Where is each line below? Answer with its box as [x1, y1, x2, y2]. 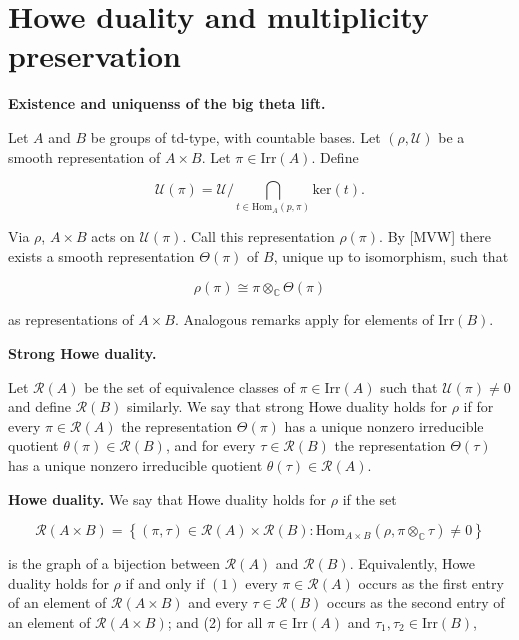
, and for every [165, 435, 256, 456]
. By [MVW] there [379, 226, 491, 247]
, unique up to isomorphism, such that [273, 246, 509, 267]
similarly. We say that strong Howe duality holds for [126, 396, 448, 417]
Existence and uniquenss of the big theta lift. [8, 93, 326, 114]
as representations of [8, 309, 134, 330]
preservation [8, 35, 181, 76]
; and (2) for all [167, 611, 263, 632]
